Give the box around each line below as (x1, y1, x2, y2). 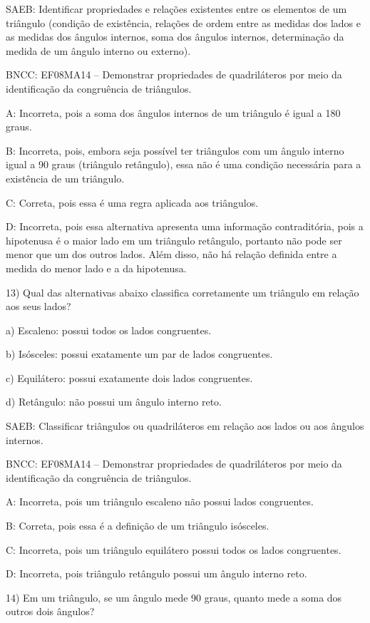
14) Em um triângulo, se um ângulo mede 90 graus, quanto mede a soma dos (6, 589, 342, 604)
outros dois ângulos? (6, 604, 95, 619)
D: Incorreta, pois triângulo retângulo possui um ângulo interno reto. (6, 566, 307, 581)
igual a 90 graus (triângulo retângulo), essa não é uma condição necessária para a (6, 157, 361, 172)
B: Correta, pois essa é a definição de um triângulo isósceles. (6, 518, 269, 533)
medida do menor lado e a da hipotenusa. (6, 260, 187, 275)
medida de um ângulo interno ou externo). (6, 43, 191, 58)
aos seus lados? (6, 299, 71, 314)
